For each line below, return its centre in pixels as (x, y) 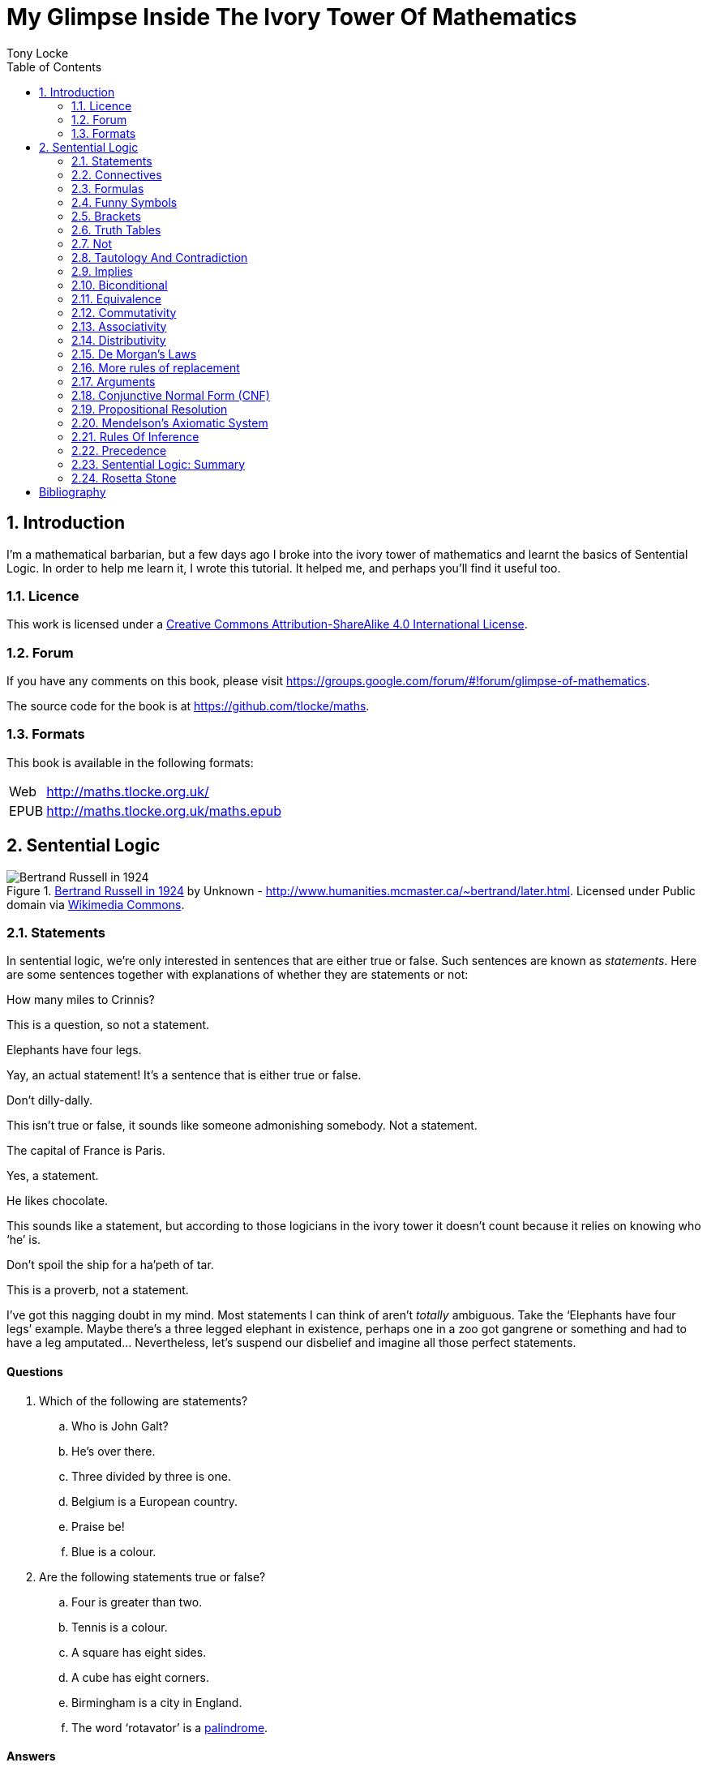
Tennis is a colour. (120, 1627)
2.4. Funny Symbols (124, 202)
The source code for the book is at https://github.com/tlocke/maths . (188, 706)
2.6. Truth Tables (116, 229)
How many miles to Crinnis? (81, 1000)
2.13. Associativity (119, 326)
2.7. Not (92, 243)
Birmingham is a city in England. (157, 1702)
